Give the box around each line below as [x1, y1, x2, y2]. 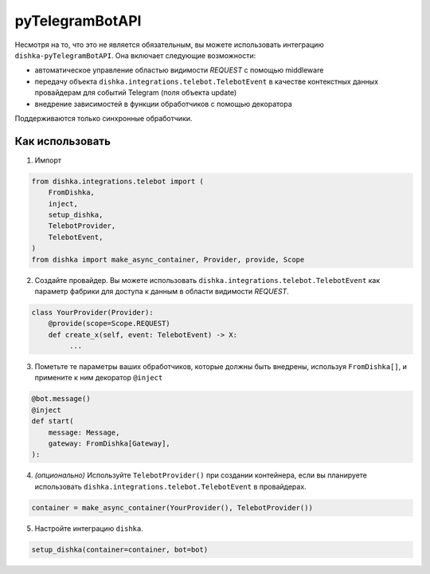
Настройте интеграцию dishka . [34, 523, 143, 533]
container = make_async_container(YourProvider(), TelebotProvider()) [31, 503, 314, 512]
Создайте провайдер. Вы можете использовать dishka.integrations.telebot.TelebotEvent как [34, 275, 381, 285]
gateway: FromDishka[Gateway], [48, 438, 170, 448]
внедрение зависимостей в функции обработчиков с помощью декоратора [34, 99, 292, 108]
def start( [31, 417, 74, 426]
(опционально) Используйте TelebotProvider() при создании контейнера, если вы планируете [34, 470, 368, 480]
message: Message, [48, 427, 120, 437]
